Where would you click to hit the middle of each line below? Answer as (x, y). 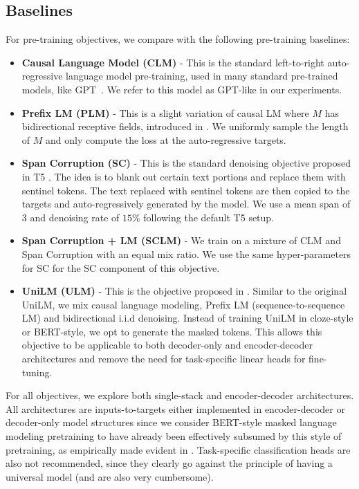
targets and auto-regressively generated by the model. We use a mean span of (186, 204)
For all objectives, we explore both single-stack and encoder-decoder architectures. (180, 395)
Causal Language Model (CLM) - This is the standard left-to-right (173, 62)
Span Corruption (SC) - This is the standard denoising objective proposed (186, 163)
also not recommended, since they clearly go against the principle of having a (169, 463)
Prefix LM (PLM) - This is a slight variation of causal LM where (165, 112)
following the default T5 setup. (209, 217)
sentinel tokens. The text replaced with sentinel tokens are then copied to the (186, 190)
